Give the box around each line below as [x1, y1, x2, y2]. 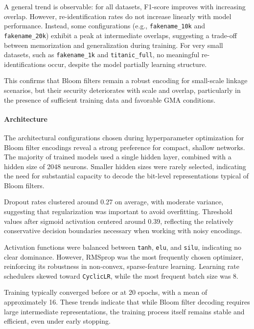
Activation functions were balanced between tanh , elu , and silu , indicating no [4, 241, 241, 252]
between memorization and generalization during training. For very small [4, 40, 223, 50]
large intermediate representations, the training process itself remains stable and [4, 306, 245, 316]
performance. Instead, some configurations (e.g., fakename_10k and [4, 21, 205, 31]
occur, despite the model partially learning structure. [47, 59, 207, 69]
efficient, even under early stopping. [4, 316, 111, 326]
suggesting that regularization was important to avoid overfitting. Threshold [4, 206, 232, 217]
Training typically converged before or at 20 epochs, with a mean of [4, 287, 208, 297]
